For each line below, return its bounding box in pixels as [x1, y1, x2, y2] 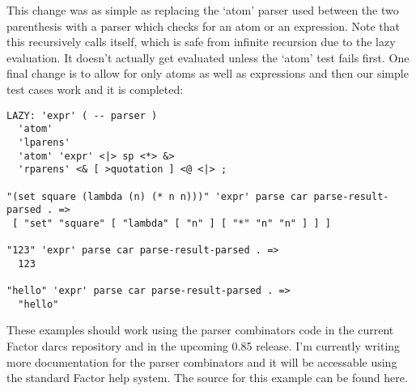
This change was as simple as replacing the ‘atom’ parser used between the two [6, 2, 399, 18]
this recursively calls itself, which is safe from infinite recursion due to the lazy [6, 33, 396, 50]
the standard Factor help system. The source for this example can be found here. [6, 369, 408, 386]
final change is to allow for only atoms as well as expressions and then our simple [6, 65, 409, 82]
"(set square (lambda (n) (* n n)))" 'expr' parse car [6, 190, 308, 202]
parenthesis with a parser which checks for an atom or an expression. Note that [6, 17, 400, 34]
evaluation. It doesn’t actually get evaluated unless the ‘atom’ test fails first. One [6, 49, 410, 66]
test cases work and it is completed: [6, 80, 184, 97]
